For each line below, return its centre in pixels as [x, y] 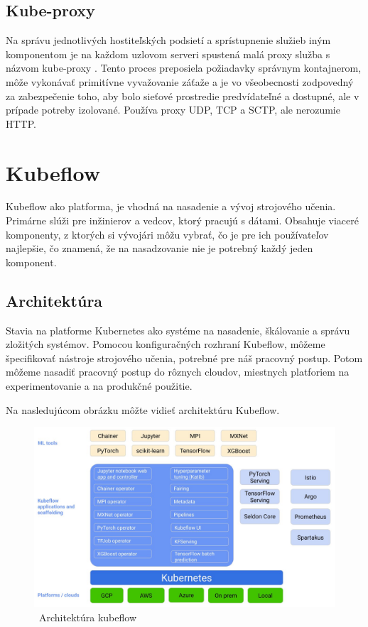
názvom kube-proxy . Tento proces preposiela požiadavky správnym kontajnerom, [184, 68]
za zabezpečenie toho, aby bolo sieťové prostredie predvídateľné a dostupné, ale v [183, 96]
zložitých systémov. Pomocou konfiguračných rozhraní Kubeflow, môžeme [166, 344]
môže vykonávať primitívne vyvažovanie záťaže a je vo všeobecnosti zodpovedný [180, 81]
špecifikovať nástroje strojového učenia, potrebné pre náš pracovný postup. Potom [184, 358]
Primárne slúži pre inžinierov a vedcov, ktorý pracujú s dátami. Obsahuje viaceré [182, 220]
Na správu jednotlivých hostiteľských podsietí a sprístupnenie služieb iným [168, 40]
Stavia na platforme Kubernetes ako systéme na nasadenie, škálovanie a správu [178, 330]
